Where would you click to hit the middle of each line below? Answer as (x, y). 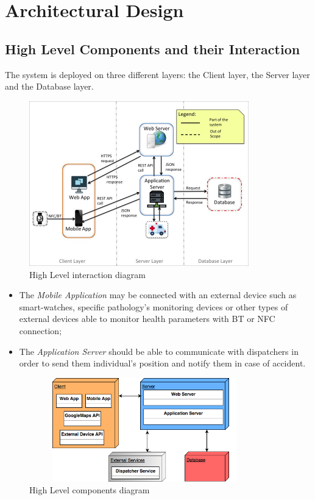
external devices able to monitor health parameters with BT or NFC (147, 319)
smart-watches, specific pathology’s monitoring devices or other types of (154, 306)
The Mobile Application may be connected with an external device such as (158, 295)
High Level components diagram (90, 490)
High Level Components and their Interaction (153, 48)
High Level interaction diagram (87, 274)
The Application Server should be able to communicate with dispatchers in (159, 351)
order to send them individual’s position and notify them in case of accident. (162, 363)
